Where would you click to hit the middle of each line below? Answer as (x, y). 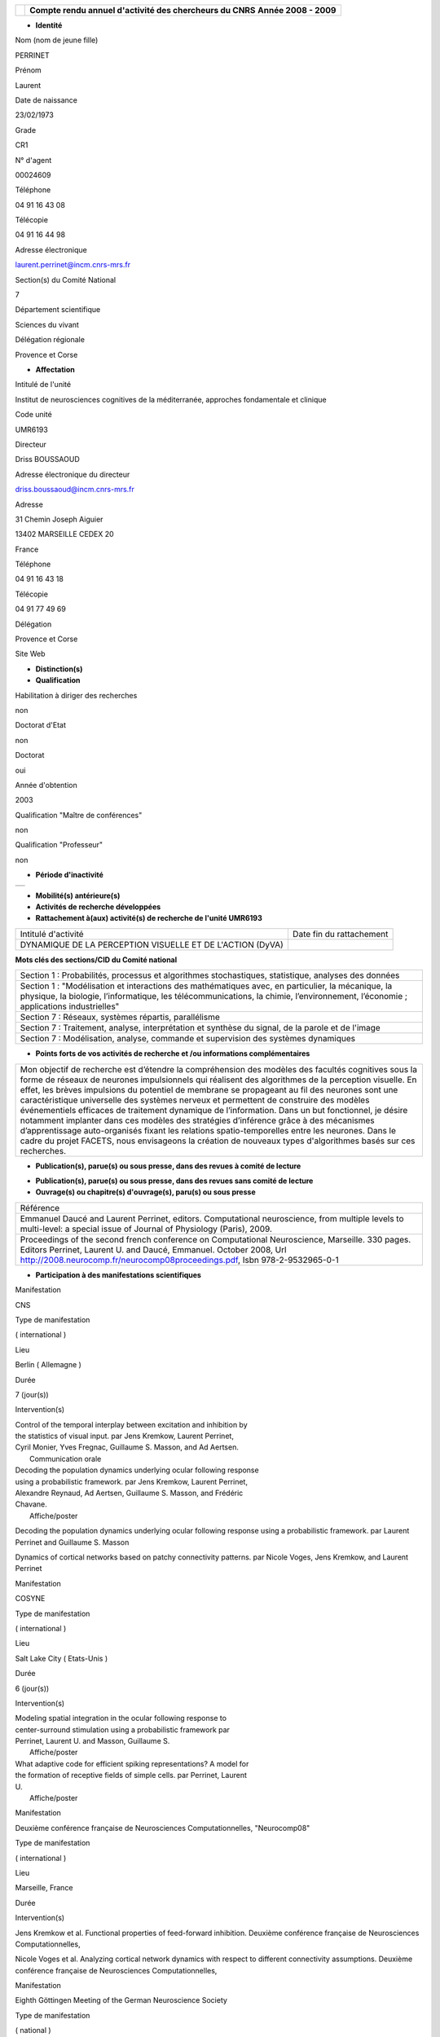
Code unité (33, 415)
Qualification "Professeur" (59, 845)
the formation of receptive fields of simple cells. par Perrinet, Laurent (131, 1775)
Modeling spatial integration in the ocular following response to (121, 1718)
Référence (40, 1208)
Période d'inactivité (69, 875)
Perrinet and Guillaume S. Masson (72, 1542)
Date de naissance (46, 100)
